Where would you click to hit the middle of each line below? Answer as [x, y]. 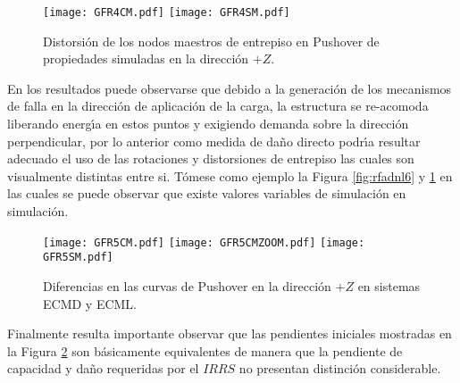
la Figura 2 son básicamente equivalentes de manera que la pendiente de [205, 350]
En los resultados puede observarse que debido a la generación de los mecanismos [230, 88]
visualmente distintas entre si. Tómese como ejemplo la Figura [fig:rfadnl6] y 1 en [230, 175]
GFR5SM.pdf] [78, 258]
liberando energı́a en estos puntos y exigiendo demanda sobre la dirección [208, 124]
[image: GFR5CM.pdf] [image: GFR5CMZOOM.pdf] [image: [204, 242]
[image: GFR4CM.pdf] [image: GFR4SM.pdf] [167, 12]
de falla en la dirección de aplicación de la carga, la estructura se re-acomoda [218, 106]
